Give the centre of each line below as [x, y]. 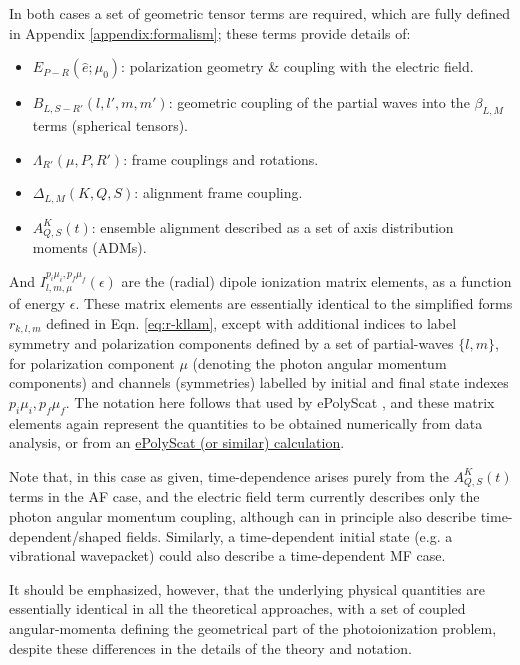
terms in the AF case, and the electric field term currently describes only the [244, 496]
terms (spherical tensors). [110, 124]
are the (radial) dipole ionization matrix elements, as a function [316, 280]
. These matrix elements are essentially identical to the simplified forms [294, 303]
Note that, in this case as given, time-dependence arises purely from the [229, 475]
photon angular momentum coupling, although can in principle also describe [242, 515]
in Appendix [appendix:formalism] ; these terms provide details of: [210, 32]
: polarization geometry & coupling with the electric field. [297, 66]
